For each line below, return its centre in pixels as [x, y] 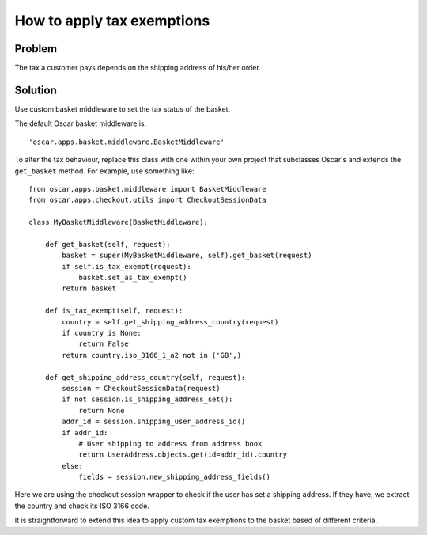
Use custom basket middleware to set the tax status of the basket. [123, 109]
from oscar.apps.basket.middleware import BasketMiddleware [147, 189]
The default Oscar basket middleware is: [81, 123]
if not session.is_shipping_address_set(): [147, 399]
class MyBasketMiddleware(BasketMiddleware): [119, 222]
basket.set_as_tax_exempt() [133, 278]
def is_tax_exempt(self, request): [114, 311]
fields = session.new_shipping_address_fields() [174, 477]
